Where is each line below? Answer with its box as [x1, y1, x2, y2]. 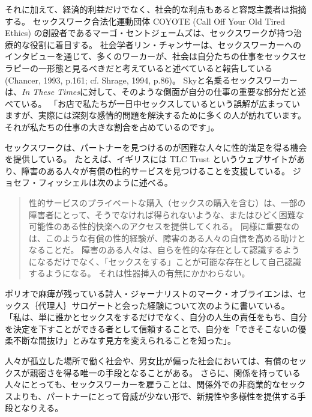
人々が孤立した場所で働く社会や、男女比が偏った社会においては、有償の [5, 355, 290, 367]
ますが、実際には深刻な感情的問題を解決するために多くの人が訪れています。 [5, 109, 306, 121]
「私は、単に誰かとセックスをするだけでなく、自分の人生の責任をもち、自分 [5, 311, 307, 323]
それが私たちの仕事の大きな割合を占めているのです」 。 [5, 120, 219, 133]
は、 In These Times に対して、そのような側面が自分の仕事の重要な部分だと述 [5, 85, 306, 98]
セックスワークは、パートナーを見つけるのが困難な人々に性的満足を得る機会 [5, 141, 307, 153]
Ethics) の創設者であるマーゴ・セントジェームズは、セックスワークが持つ [5, 26, 293, 39]
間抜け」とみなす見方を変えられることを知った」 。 [38, 334, 236, 347]
